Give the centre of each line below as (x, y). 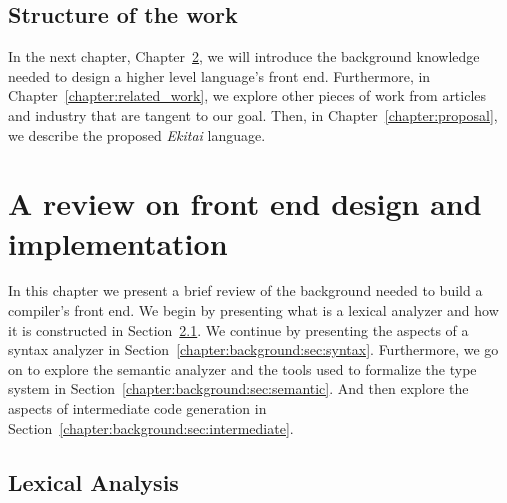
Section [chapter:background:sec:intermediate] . (151, 427)
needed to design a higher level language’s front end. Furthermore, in (219, 75)
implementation (118, 242)
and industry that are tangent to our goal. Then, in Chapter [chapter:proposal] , (253, 114)
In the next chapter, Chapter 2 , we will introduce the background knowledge (244, 56)
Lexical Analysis (93, 481)
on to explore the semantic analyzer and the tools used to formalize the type (242, 368)
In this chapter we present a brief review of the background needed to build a (245, 290)
